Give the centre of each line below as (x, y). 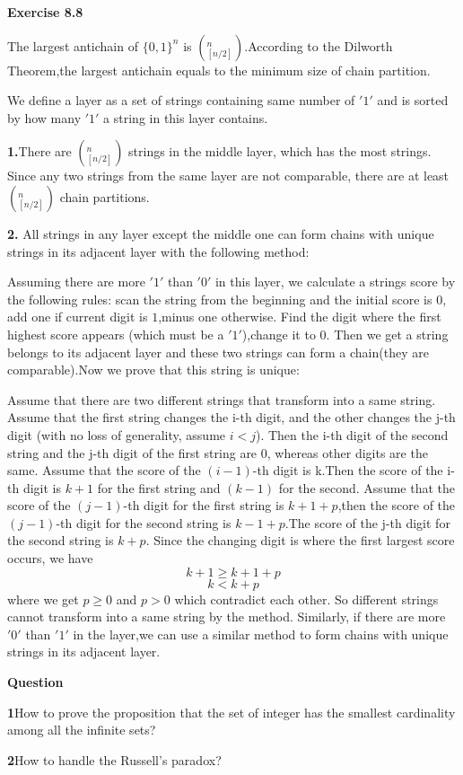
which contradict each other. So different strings (306, 599)
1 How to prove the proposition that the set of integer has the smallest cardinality (231, 712)
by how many (44, 117)
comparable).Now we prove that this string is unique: (153, 370)
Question (35, 682)
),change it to (279, 334)
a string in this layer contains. (186, 117)
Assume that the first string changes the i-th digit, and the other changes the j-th (231, 417)
